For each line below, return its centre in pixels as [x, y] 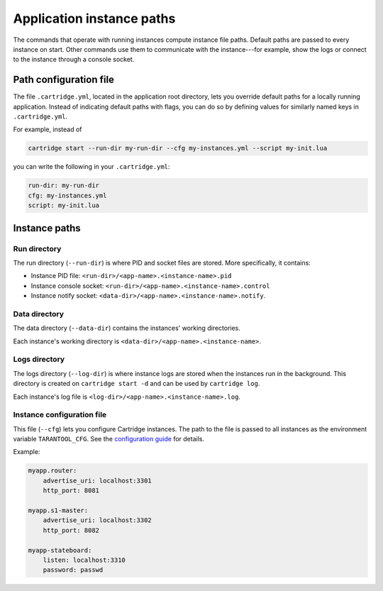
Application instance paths [94, 18]
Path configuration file [64, 80]
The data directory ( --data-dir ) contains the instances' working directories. [127, 328]
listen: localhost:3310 [84, 560]
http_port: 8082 [71, 530]
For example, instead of [48, 129]
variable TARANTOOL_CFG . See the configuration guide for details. [109, 439]
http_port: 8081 [71, 491]
